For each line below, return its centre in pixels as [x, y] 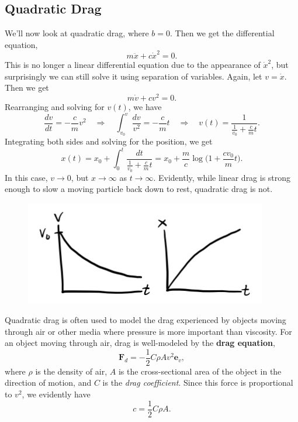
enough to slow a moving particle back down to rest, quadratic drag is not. [139, 189]
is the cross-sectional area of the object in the [200, 371]
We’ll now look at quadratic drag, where [77, 33]
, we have [145, 106]
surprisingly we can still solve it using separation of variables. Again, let [134, 76]
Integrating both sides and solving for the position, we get [109, 141]
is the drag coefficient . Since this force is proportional [198, 382]
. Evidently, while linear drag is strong [222, 177]
